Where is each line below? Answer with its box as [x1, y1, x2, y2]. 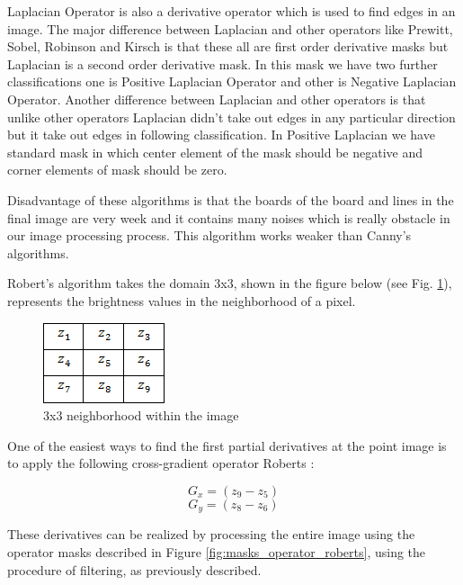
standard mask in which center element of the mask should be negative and [7, 142, 423, 161]
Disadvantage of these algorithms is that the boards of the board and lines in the [7, 190, 454, 209]
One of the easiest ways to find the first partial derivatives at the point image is [7, 436, 447, 454]
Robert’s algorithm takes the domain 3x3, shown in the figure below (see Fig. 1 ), [7, 274, 452, 292]
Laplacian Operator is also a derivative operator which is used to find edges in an [7, 2, 456, 20]
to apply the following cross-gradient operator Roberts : [7, 454, 315, 472]
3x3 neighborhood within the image [43, 406, 239, 425]
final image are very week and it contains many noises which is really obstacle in [7, 208, 450, 227]
